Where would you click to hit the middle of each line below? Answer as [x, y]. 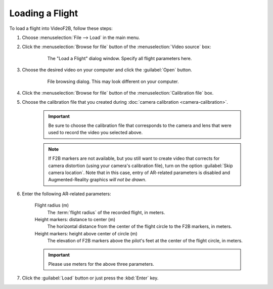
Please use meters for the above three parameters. [101, 264]
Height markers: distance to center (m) [75, 219]
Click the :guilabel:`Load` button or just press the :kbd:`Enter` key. [90, 278]
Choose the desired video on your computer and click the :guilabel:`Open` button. [107, 70]
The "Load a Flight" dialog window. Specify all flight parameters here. [120, 58]
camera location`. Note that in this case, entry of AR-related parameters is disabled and [139, 173]
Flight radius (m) [52, 205]
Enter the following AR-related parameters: [66, 194]
